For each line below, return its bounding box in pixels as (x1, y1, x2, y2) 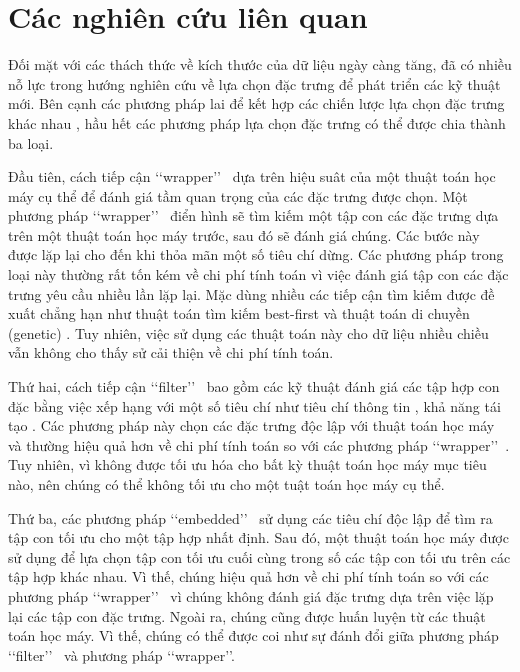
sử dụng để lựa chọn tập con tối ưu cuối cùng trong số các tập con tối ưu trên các (8, 546, 511, 567)
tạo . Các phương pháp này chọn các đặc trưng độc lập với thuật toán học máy (8, 415, 495, 436)
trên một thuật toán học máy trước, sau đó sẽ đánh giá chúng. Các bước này (8, 224, 480, 245)
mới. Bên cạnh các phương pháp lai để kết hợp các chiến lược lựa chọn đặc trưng (8, 93, 505, 114)
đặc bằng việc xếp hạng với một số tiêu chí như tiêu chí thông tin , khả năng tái (8, 395, 501, 416)
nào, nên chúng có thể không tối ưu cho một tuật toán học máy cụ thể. (8, 474, 445, 494)
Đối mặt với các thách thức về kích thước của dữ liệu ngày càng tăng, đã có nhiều (8, 54, 512, 75)
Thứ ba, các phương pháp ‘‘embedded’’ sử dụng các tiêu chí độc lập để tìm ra (8, 507, 493, 528)
